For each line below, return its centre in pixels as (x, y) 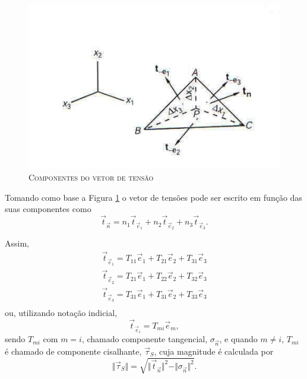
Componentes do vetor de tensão (91, 177)
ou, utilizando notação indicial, (61, 313)
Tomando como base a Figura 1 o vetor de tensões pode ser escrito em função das (153, 197)
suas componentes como (48, 209)
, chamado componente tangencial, (145, 339)
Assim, (17, 243)
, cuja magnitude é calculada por (214, 351)
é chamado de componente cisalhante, (73, 351)
